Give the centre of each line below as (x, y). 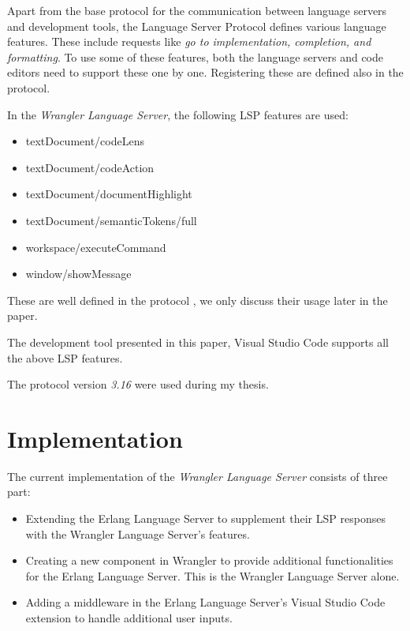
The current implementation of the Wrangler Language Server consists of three (198, 476)
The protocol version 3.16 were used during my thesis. (138, 384)
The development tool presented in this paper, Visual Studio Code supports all (198, 342)
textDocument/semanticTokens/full (111, 220)
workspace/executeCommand (96, 247)
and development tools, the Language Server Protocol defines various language (197, 26)
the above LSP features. (65, 357)
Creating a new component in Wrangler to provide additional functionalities (209, 560)
